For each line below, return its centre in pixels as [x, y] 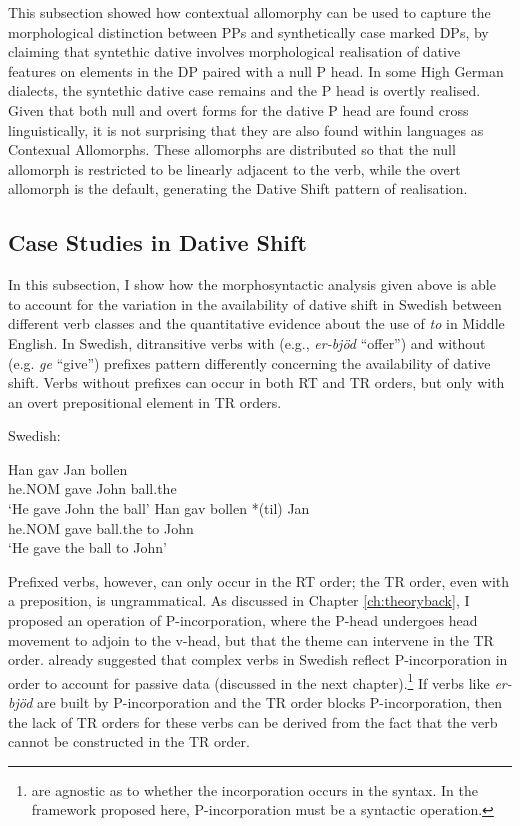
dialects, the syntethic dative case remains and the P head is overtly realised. [244, 90]
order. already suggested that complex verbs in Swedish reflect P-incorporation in [258, 659]
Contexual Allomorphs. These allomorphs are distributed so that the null [232, 149]
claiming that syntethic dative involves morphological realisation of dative [234, 51]
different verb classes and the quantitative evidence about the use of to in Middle [256, 323]
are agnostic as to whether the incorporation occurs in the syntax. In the [254, 789]
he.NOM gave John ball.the [92, 488]
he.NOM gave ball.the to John [101, 527]
